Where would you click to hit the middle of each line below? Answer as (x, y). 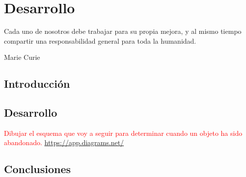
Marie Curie (22, 57)
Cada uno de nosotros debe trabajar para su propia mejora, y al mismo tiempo (123, 31)
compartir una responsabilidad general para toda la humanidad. (100, 40)
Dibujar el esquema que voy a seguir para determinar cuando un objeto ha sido (123, 133)
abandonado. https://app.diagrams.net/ (64, 142)
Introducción (37, 84)
